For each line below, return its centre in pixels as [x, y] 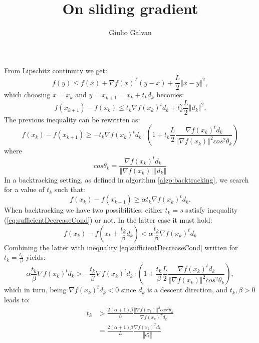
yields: [36, 257]
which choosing [27, 95]
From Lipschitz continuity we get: [56, 70]
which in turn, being [35, 290]
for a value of [24, 189]
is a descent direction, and [188, 290]
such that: [70, 189]
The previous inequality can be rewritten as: [72, 119]
